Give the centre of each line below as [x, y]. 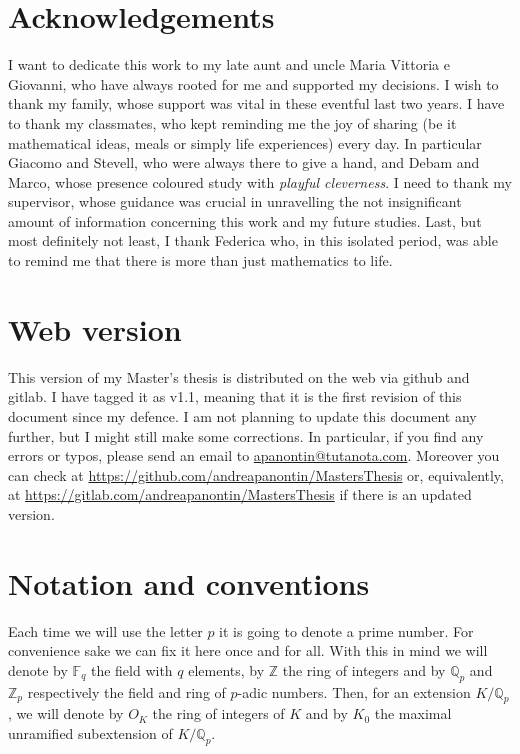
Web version [95, 328]
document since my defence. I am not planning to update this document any [242, 415]
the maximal [413, 713]
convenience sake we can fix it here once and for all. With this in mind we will [248, 650]
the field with [131, 669]
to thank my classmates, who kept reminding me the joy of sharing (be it [232, 122]
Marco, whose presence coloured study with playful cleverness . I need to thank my [260, 181]
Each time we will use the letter [105, 630]
